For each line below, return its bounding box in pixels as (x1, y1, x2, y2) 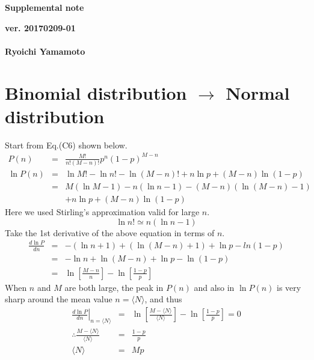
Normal (226, 80, 290, 105)
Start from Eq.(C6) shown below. (5, 138, 128, 151)
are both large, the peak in (64, 281, 164, 293)
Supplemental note (5, 1, 84, 13)
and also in (194, 281, 235, 293)
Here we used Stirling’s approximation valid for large (5, 206, 200, 218)
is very (277, 281, 301, 293)
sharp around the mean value (5, 293, 112, 305)
